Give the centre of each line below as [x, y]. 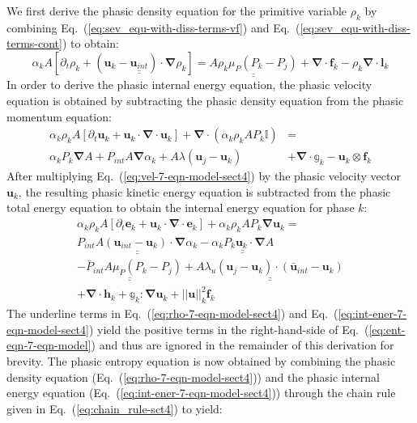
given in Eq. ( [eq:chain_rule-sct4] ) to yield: [115, 408]
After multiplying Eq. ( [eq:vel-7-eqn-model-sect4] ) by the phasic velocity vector [204, 176]
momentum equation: [59, 116]
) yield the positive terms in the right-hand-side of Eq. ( [229, 329]
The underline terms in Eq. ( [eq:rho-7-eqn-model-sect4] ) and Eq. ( [172, 313]
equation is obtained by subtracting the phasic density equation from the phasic [205, 101]
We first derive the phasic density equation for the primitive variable [177, 11]
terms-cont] [34, 43]
